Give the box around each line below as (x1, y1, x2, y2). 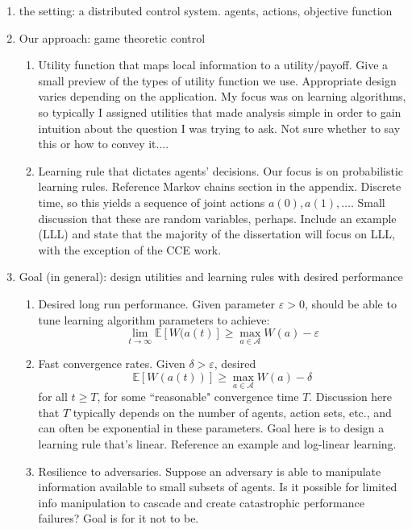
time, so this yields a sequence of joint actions (38, 193, 265, 210)
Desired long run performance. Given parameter (38, 295, 276, 312)
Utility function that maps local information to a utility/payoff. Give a (38, 56, 389, 73)
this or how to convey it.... (38, 135, 169, 152)
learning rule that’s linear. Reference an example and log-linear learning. (38, 435, 397, 452)
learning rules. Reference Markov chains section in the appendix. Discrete (38, 178, 402, 195)
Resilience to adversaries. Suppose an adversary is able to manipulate (38, 462, 381, 479)
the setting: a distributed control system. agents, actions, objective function (19, 2, 393, 19)
